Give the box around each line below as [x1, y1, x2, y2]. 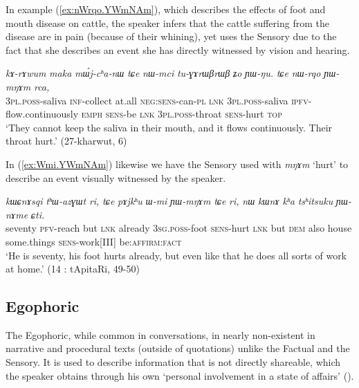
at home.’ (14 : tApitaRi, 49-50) [6, 261, 140, 276]
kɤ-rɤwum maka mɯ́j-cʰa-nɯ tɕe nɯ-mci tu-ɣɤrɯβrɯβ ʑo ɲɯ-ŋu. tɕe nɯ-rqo [6, 66, 321, 80]
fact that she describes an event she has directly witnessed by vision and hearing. [6, 42, 350, 57]
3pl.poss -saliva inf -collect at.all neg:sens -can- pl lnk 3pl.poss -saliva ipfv [6, 93, 309, 107]
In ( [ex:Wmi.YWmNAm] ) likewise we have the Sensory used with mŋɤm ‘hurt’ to [6, 156, 349, 171]
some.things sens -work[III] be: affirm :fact [6, 234, 182, 248]
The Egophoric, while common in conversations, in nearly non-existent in [6, 327, 315, 342]
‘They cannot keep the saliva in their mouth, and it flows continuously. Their [6, 120, 333, 134]
